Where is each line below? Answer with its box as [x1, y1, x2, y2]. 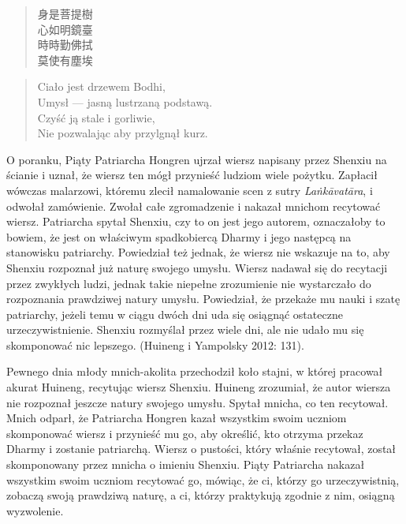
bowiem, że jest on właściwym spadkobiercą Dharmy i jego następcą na [6, 228, 352, 245]
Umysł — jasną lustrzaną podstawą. [37, 93, 213, 110]
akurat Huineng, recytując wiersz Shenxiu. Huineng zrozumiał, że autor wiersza [6, 379, 391, 395]
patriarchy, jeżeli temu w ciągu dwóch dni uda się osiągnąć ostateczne [6, 305, 343, 322]
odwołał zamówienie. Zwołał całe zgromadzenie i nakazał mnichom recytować [6, 197, 381, 214]
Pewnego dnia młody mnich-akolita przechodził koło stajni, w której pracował [6, 363, 383, 380]
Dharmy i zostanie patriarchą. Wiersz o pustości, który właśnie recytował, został [6, 440, 397, 457]
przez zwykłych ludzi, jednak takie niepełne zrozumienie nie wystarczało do [6, 275, 371, 291]
